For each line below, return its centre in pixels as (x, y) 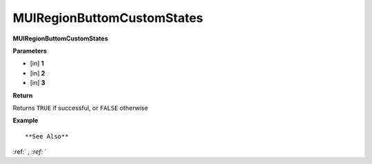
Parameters (30, 51)
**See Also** (47, 136)
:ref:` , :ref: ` (30, 152)
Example (25, 121)
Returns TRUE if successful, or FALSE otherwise (80, 108)
